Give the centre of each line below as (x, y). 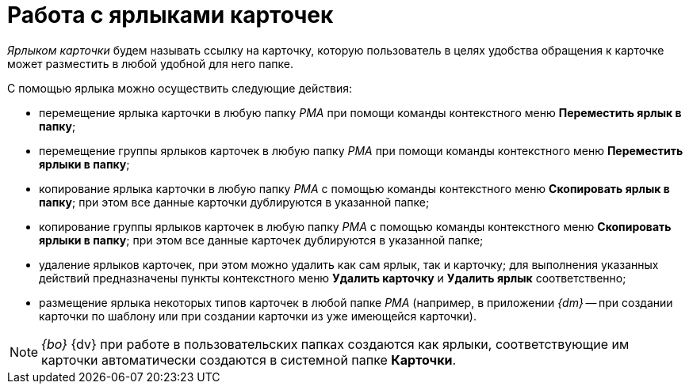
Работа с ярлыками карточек (170, 15)
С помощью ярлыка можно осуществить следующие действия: (180, 88)
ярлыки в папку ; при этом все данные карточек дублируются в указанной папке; (261, 240)
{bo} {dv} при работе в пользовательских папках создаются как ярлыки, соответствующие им (335, 344)
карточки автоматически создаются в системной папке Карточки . (249, 360)
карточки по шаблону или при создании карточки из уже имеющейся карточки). (258, 316)
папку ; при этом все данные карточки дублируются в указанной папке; (234, 202)
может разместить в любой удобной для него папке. (150, 63)
